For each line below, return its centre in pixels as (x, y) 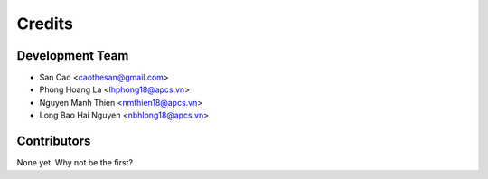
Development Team (73, 56)
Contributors (54, 141)
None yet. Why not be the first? (75, 163)
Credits (45, 24)
